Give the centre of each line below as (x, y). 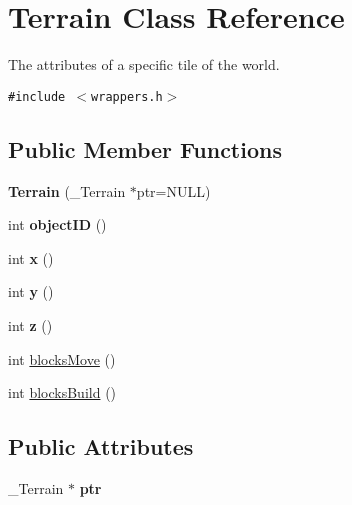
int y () (31, 291)
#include (37, 96)
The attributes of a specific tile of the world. (144, 64)
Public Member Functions (145, 148)
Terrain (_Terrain (67, 190)
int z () (30, 324)
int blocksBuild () (62, 392)
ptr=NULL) (173, 190)
